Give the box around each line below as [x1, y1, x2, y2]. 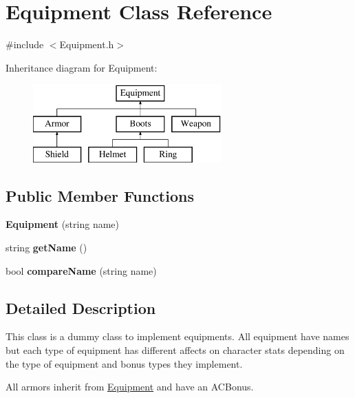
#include [6, 37, 44, 52]
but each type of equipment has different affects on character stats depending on [6, 343, 345, 357]
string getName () [6, 240, 87, 255]
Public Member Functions [6, 185, 194, 206]
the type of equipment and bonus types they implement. [6, 356, 243, 370]
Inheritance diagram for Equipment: [6, 60, 158, 74]
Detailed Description [6, 297, 156, 318]
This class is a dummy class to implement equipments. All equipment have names [6, 329, 349, 344]
